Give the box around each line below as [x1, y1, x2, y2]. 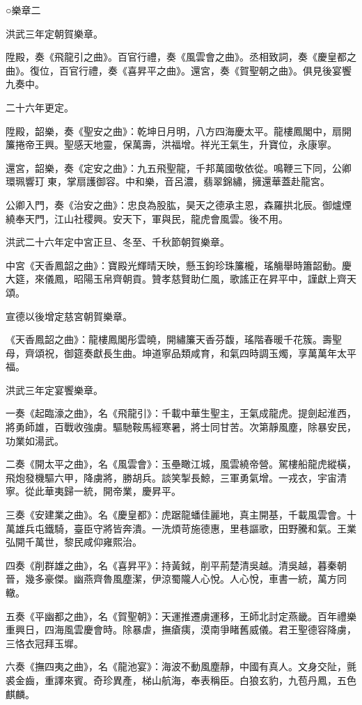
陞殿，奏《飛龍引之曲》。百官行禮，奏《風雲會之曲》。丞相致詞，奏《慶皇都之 [6, 49, 356, 64]
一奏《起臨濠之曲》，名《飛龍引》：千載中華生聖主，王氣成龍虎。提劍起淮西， [6, 406, 356, 420]
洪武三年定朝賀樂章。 [6, 26, 103, 40]
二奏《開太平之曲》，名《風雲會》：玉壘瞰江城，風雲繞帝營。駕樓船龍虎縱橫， [6, 457, 356, 471]
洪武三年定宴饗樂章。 [6, 382, 103, 397]
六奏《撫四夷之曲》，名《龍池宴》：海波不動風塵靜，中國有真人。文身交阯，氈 [6, 659, 356, 674]
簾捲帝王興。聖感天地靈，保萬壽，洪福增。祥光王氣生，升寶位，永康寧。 [6, 137, 337, 152]
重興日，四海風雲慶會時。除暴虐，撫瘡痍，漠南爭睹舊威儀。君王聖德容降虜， [6, 622, 356, 637]
